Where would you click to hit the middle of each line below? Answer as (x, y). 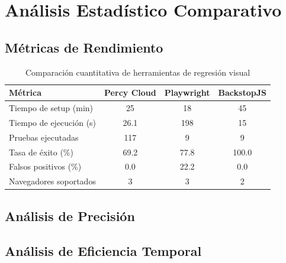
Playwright (187, 92)
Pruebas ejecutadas (44, 137)
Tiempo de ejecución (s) (53, 122)
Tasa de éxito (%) (41, 152)
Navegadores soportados (52, 181)
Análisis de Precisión (70, 215)
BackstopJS (242, 92)
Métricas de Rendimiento (84, 47)
